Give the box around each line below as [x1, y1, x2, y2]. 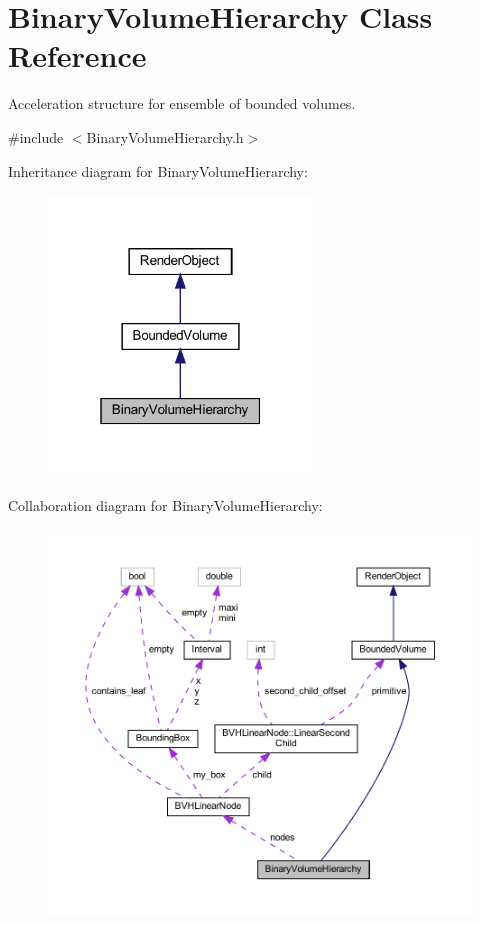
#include [8, 126, 64, 147]
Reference [8, 35, 147, 76]
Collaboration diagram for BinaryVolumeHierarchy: [8, 495, 323, 516]
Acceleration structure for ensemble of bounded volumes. [8, 93, 356, 114]
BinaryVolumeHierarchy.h [86, 126, 244, 147]
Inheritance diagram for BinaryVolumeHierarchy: [8, 160, 308, 181]
